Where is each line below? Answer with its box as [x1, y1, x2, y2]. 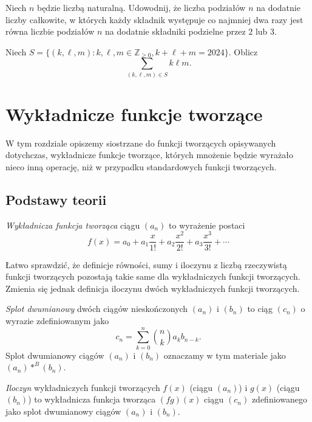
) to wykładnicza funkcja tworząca [28, 393, 156, 406]
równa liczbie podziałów [5, 25, 95, 38]
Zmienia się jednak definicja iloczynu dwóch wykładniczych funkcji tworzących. [5, 282, 300, 294]
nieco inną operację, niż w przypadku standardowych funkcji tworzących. [5, 161, 277, 173]
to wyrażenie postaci [169, 218, 245, 231]
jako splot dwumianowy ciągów [5, 405, 121, 418]
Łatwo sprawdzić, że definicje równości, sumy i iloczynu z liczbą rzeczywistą [5, 258, 287, 271]
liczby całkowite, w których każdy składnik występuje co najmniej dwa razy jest [5, 13, 304, 26]
